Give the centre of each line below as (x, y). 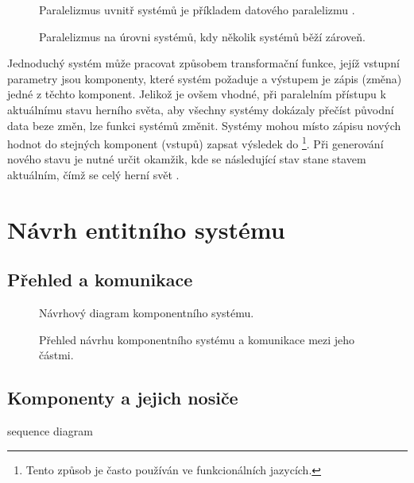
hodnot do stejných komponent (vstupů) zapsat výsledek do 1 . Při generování (195, 142)
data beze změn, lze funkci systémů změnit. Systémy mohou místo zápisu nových (204, 125)
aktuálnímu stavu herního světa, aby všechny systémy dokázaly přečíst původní (201, 109)
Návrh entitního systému (146, 229)
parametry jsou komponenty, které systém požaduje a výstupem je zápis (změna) (205, 78)
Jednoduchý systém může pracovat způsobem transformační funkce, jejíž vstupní (203, 63)
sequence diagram (50, 431)
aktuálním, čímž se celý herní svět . (93, 174)
